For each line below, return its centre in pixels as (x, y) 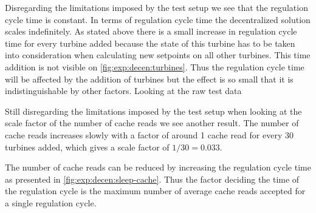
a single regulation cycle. (51, 202)
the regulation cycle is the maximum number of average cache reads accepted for (155, 191)
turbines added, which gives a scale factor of (87, 147)
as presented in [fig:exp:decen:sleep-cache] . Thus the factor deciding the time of (152, 179)
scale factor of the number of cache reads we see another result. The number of (152, 123)
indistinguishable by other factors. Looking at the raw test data (123, 91)
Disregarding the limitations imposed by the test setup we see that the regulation (156, 7)
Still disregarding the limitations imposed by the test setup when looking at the (153, 111)
